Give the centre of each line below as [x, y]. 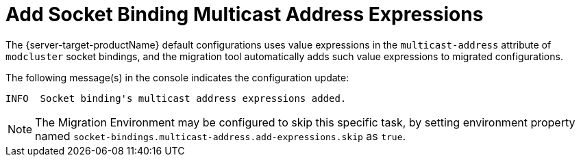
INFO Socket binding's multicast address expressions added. [176, 98]
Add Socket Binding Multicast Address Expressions [245, 14]
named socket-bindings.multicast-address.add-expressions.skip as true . [221, 136]
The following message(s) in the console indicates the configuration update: [177, 77]
